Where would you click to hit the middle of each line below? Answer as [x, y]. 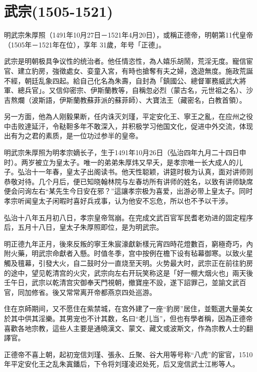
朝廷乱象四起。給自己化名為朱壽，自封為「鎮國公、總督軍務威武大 [132, 80]
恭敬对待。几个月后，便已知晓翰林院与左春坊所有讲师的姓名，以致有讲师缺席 [128, 181]
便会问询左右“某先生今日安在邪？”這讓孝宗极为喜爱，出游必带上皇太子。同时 [128, 191]
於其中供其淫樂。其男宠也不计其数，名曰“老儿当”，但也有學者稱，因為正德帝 [128, 318]
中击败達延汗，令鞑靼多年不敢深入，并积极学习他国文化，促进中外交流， [122, 126]
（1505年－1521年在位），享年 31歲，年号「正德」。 [85, 44]
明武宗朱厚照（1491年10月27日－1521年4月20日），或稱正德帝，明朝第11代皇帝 [128, 35]
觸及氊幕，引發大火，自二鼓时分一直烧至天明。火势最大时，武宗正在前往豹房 [128, 263]
